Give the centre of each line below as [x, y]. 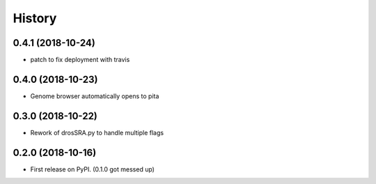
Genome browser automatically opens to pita [95, 96]
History [35, 18]
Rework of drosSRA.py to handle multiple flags [97, 132]
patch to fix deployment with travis [80, 60]
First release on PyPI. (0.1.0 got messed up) [92, 169]
